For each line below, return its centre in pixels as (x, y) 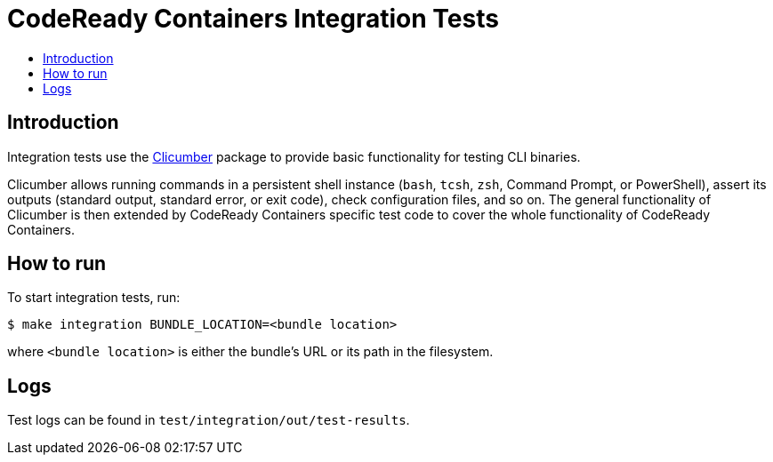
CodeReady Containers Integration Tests (253, 19)
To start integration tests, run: (94, 298)
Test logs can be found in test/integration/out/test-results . (209, 420)
